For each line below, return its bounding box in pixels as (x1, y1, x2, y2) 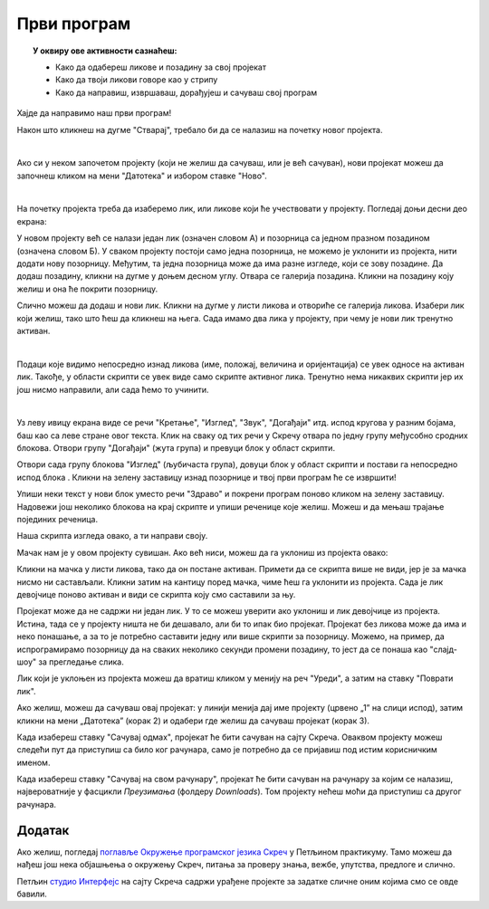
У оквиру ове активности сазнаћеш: (33, 45, 177, 56)
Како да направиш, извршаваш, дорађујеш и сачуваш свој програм (55, 87, 318, 98)
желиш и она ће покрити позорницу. (16, 283, 158, 294)
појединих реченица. (16, 514, 99, 525)
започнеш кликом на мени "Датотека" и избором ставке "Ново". (16, 170, 267, 181)
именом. (16, 757, 51, 768)
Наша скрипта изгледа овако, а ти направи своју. (16, 531, 208, 541)
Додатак (16, 822, 70, 837)
